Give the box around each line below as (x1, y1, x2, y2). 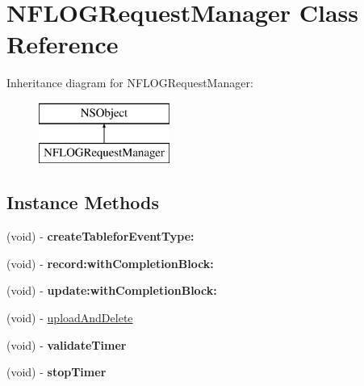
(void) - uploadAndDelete (6, 309, 133, 326)
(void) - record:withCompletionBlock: (6, 254, 214, 271)
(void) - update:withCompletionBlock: (6, 282, 217, 299)
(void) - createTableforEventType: (6, 228, 195, 245)
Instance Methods (6, 190, 159, 215)
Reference (6, 27, 119, 61)
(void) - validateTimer (6, 336, 127, 353)
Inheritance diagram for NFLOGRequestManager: (6, 74, 253, 91)
